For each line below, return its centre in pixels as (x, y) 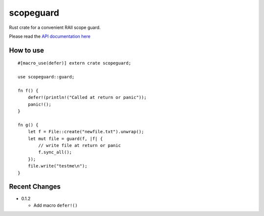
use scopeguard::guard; (46, 77)
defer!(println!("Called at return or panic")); (87, 97)
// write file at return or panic (80, 145)
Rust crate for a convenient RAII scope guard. (55, 27)
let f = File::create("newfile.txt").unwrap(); (86, 132)
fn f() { (28, 90)
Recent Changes (35, 187)
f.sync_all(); (55, 152)
